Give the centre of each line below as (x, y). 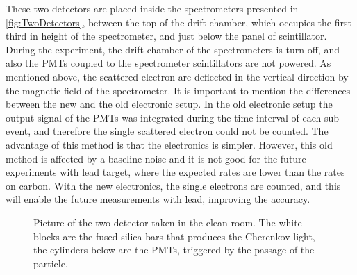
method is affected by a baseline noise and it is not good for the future (156, 158)
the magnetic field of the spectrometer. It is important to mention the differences (178, 90)
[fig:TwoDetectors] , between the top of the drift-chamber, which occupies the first (178, 22)
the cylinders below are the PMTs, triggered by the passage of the (174, 250)
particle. (51, 263)
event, (18, 131)
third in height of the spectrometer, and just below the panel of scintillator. (166, 36)
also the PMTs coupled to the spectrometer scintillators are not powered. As (168, 63)
